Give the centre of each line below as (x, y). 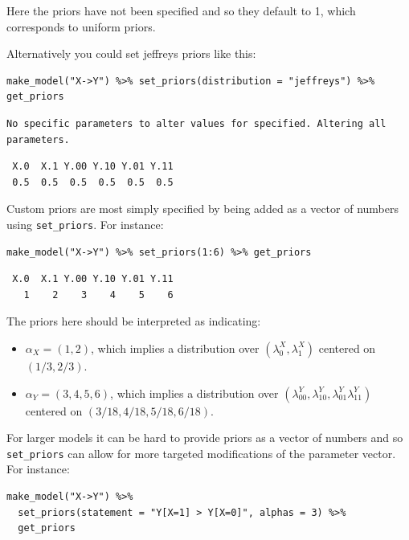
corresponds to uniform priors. (81, 26)
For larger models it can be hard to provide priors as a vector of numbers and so (205, 438)
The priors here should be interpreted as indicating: (134, 321)
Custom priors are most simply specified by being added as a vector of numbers (202, 209)
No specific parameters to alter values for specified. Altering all (196, 123)
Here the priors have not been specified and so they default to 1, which (181, 10)
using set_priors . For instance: (85, 224)
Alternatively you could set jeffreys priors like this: (131, 53)
